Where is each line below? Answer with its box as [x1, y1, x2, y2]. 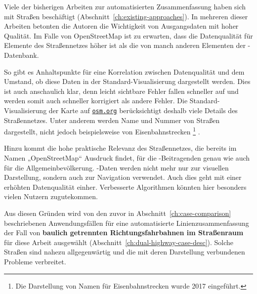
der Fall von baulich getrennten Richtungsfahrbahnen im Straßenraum [4, 227, 244, 238]
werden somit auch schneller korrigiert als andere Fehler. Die [4, 95, 188, 106]
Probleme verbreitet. [4, 256, 66, 266]
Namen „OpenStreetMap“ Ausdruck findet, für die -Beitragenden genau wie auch [4, 153, 250, 163]
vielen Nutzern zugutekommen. [4, 191, 98, 202]
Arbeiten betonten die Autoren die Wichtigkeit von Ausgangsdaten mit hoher [4, 21, 239, 31]
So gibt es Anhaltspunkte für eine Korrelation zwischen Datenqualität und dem [4, 66, 245, 77]
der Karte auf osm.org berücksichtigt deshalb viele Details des [48, 105, 238, 115]
